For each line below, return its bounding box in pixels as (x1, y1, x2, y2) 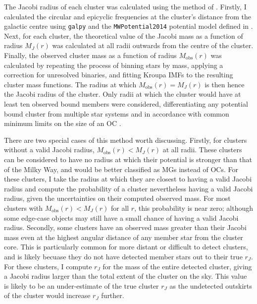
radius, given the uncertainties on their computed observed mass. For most (4, 193, 231, 203)
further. (101, 290, 124, 301)
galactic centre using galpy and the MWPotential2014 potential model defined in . (4, 21, 253, 31)
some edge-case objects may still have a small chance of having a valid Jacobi (4, 212, 239, 223)
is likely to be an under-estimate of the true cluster (4, 280, 159, 291)
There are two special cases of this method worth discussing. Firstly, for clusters (4, 134, 247, 145)
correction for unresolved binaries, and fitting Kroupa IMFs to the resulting (4, 69, 233, 80)
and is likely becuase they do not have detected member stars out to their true (4, 251, 243, 261)
